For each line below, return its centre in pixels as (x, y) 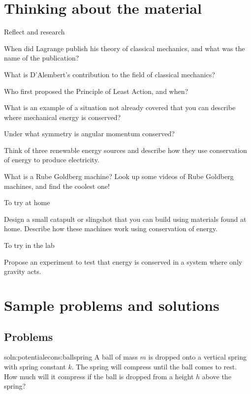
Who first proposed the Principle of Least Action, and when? (96, 91)
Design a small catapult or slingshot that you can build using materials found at (125, 219)
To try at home (27, 202)
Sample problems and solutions (112, 305)
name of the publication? (42, 58)
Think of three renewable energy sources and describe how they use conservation (125, 150)
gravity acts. (23, 271)
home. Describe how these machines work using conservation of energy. (111, 228)
